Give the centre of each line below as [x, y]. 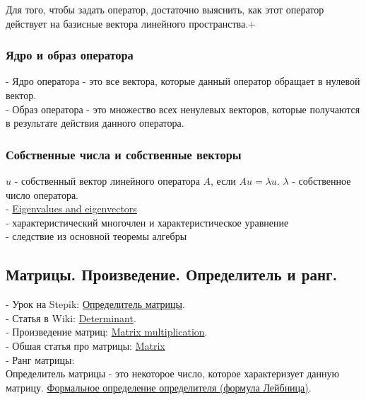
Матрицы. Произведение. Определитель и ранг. [172, 274]
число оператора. [42, 194]
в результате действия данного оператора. [95, 123]
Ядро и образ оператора [70, 55]
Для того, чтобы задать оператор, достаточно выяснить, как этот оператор [165, 9]
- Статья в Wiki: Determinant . [71, 318]
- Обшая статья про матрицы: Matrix [85, 345]
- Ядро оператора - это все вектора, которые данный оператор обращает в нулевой [183, 81]
